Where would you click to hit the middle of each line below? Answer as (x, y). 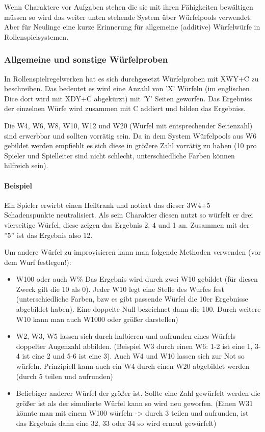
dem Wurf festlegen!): (38, 262)
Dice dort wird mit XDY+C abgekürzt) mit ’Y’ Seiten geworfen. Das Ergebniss (128, 98)
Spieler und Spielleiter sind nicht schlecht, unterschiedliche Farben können (120, 155)
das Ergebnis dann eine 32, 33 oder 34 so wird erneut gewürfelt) (116, 423)
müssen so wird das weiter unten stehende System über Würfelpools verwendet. (128, 17)
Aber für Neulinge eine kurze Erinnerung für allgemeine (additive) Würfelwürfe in (132, 27)
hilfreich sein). (26, 165)
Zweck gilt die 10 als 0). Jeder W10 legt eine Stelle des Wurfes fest (120, 289)
